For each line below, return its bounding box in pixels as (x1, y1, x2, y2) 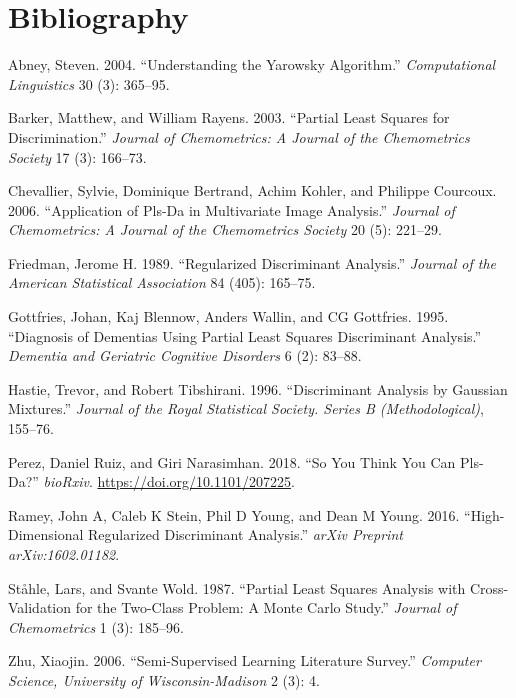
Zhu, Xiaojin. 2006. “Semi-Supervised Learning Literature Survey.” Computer (8, 650, 481, 671)
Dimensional (8, 524, 84, 545)
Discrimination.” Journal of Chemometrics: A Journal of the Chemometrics (8, 126, 470, 147)
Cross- (469, 577, 509, 598)
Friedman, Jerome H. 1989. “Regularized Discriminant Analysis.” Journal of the (8, 252, 496, 273)
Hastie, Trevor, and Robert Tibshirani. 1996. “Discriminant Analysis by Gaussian (8, 378, 508, 399)
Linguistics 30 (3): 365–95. (8, 73, 170, 94)
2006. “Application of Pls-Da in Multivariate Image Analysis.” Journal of (8, 199, 455, 220)
